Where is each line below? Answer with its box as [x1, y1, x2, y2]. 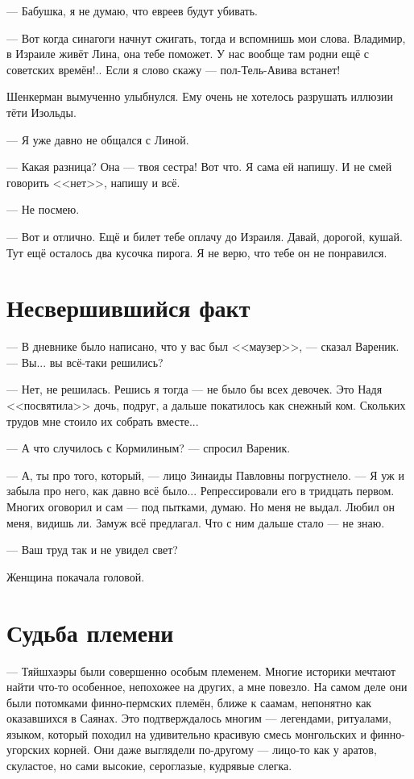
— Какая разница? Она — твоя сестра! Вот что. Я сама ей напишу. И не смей [6, 158, 392, 175]
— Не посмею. [6, 201, 80, 218]
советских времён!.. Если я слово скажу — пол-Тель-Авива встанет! [6, 60, 341, 77]
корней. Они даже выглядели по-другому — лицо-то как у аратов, [53, 741, 377, 758]
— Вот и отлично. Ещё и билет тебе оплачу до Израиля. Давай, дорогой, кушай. [6, 227, 403, 244]
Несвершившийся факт [6, 291, 250, 324]
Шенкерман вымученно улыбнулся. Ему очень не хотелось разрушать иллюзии [6, 88, 394, 105]
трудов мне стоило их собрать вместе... [6, 412, 199, 429]
